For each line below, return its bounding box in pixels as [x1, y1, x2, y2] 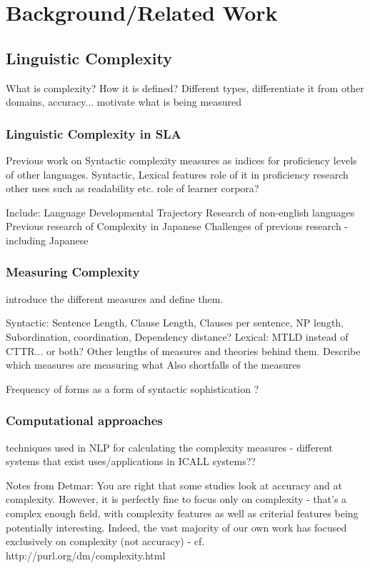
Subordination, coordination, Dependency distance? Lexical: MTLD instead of [6, 329, 349, 344]
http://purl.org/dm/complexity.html [6, 547, 166, 562]
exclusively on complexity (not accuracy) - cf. [6, 534, 205, 549]
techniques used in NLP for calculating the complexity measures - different [6, 439, 333, 454]
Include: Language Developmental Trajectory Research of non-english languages [6, 204, 355, 219]
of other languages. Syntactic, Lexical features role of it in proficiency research [6, 166, 349, 181]
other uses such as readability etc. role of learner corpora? [6, 181, 259, 196]
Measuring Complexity [6, 263, 140, 281]
